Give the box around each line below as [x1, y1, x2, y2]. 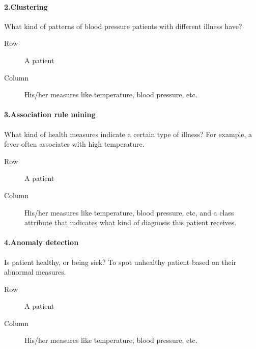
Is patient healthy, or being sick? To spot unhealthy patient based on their [4, 256, 237, 267]
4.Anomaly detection [4, 237, 79, 248]
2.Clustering [4, 1, 48, 12]
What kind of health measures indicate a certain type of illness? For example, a [4, 128, 252, 139]
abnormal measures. [4, 266, 66, 277]
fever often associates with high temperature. [4, 139, 145, 149]
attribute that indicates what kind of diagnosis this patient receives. [24, 217, 237, 228]
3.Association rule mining [4, 109, 96, 120]
